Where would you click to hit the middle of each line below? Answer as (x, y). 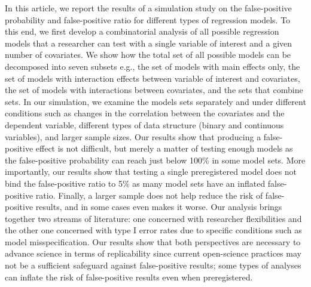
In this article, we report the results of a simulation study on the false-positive (148, 8)
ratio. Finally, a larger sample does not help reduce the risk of (149, 195)
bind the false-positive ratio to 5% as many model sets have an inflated (135, 183)
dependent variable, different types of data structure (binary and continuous (144, 124)
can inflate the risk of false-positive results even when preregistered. (129, 277)
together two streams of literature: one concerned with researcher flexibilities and (153, 218)
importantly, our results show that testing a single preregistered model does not (151, 172)
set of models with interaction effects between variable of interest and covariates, (153, 78)
